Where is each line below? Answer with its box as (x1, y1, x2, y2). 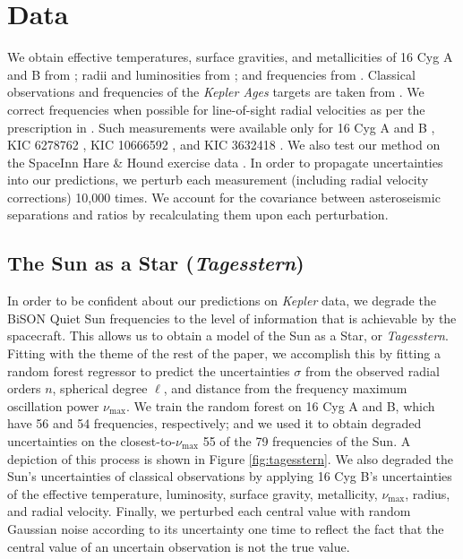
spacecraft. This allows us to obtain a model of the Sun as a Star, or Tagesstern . (7, 326, 449, 345)
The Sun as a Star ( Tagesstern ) (7, 249, 304, 277)
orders (7, 379, 41, 398)
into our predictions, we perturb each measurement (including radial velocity (7, 170, 429, 189)
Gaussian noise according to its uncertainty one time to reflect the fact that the (7, 519, 444, 537)
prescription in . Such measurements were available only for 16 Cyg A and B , (7, 117, 435, 136)
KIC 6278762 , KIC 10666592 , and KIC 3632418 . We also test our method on (7, 135, 441, 154)
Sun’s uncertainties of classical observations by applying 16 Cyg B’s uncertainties (7, 467, 452, 486)
